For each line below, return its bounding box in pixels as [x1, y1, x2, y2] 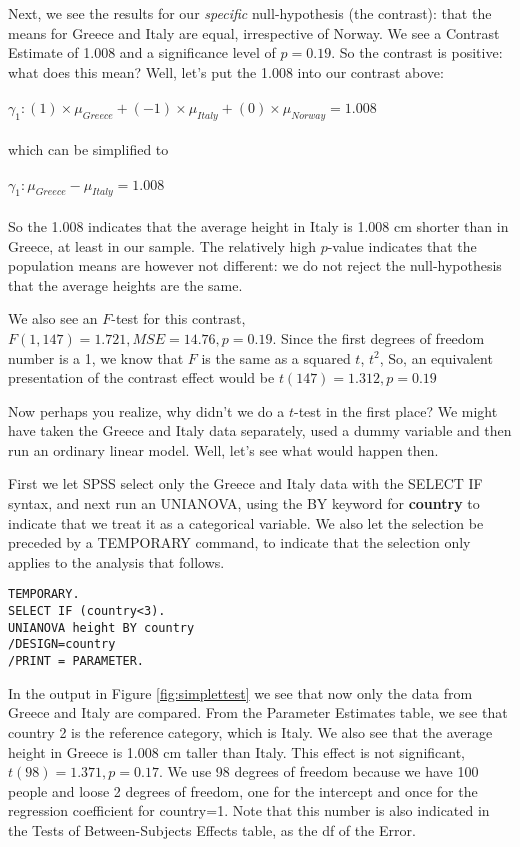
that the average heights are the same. [8, 274, 243, 295]
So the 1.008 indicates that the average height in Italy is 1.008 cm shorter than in [8, 215, 509, 236]
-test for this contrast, [111, 308, 246, 329]
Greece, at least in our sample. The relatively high [8, 235, 316, 256]
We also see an [8, 308, 98, 329]
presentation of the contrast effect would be [8, 367, 275, 388]
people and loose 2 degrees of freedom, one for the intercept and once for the [8, 780, 478, 801]
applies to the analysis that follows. [8, 551, 225, 572]
